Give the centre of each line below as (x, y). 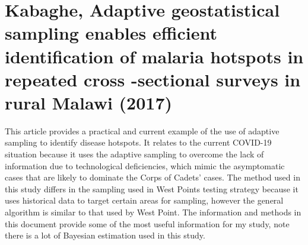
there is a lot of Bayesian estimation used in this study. (105, 235)
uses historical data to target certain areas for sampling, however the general (144, 200)
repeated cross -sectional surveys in (153, 79)
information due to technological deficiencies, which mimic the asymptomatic (145, 165)
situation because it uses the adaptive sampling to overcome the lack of (134, 154)
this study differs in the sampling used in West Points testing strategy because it (152, 188)
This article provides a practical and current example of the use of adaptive (142, 130)
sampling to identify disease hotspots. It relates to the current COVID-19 (138, 142)
